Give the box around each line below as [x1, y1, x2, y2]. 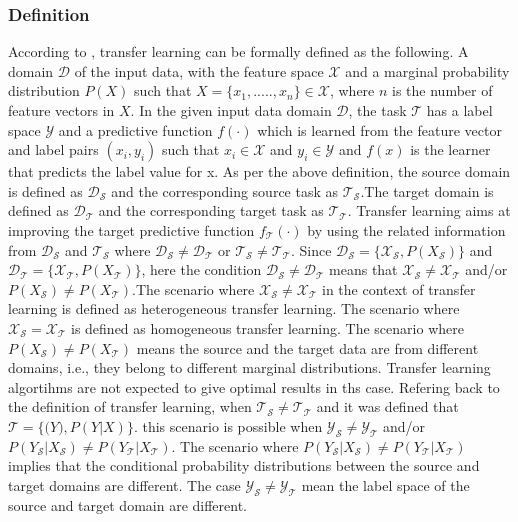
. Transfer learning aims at [347, 200, 511, 221]
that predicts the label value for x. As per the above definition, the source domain [8, 161, 511, 182]
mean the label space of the [301, 474, 470, 495]
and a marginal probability [345, 60, 510, 81]
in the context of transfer [321, 278, 476, 299]
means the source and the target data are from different [136, 337, 479, 358]
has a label [426, 100, 493, 120]
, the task [348, 100, 407, 120]
